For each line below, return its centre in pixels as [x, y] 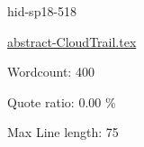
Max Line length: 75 [63, 132]
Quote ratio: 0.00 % [62, 101]
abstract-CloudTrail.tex [72, 41]
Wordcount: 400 [51, 72]
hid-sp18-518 [42, 11]
